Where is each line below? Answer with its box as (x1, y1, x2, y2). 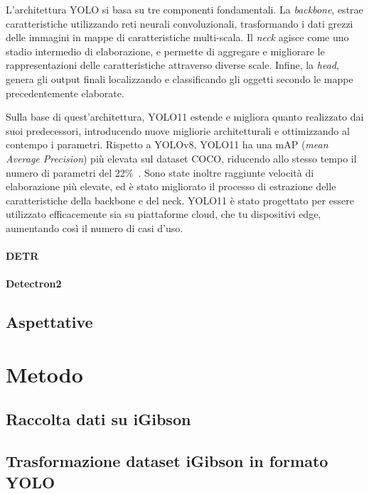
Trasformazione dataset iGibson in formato (6, 450, 328, 472)
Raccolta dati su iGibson (6, 408, 191, 430)
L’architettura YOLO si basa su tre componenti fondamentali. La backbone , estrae (6, 2, 363, 16)
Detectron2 (6, 276, 62, 291)
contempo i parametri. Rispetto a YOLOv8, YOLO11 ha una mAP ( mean (6, 137, 328, 152)
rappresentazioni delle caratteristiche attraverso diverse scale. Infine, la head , (6, 57, 339, 72)
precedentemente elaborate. (6, 85, 124, 100)
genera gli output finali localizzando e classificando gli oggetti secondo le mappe (6, 71, 353, 86)
